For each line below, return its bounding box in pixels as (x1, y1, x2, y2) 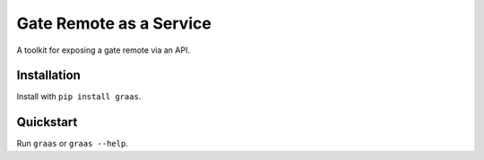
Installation (16, 68, 81, 83)
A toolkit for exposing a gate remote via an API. (16, 45, 190, 55)
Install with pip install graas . (16, 91, 142, 102)
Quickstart (16, 114, 78, 130)
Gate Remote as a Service (16, 13, 212, 33)
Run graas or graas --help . (16, 139, 129, 149)
